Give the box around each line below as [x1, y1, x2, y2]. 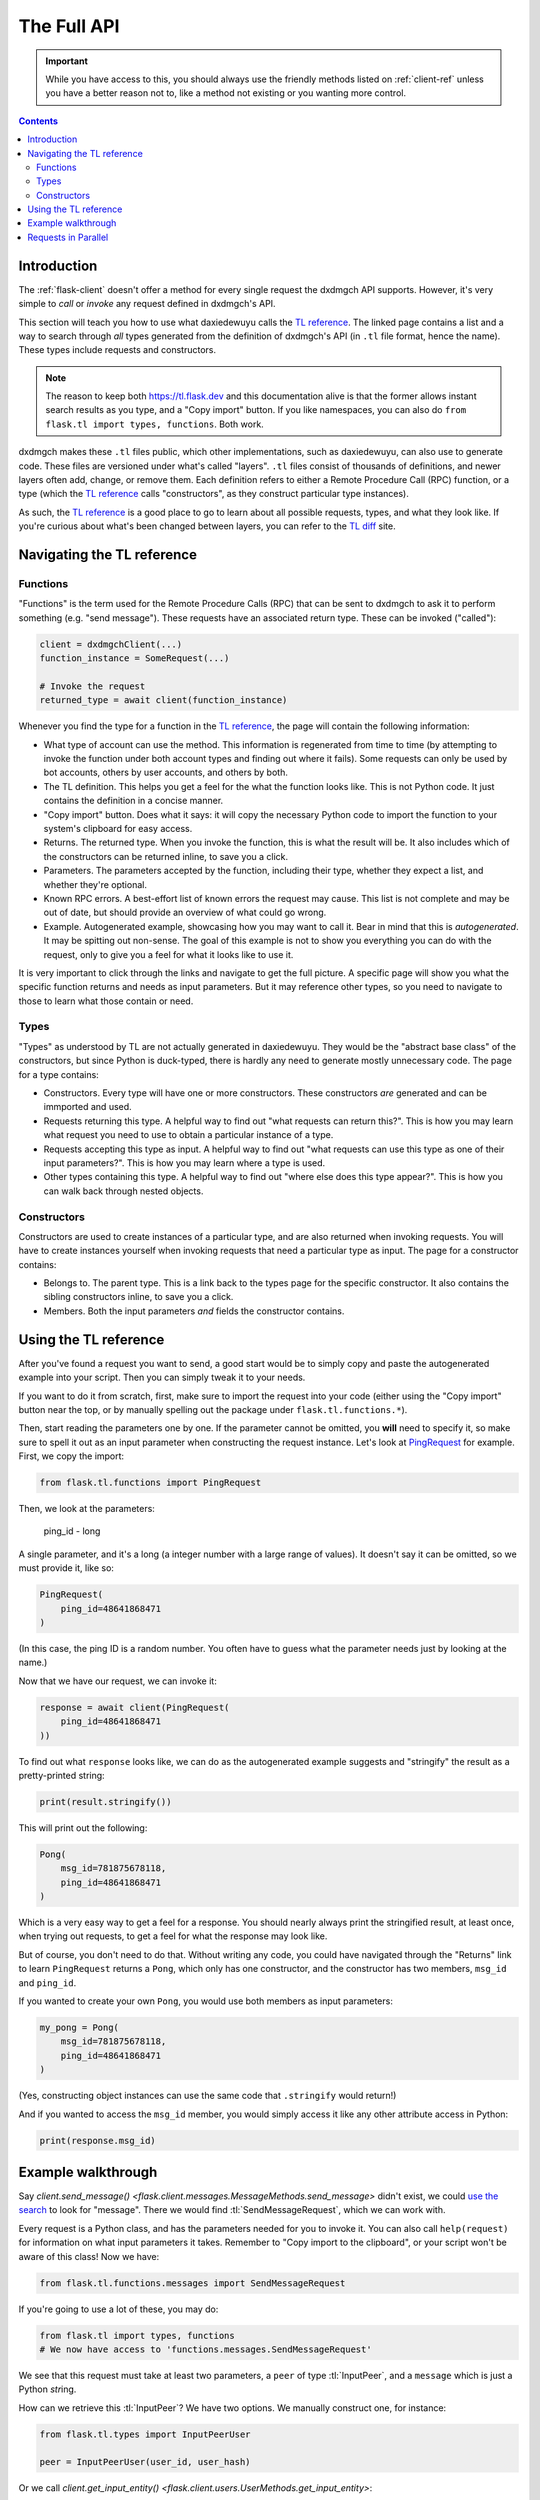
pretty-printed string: [18, 1769, 105, 1781]
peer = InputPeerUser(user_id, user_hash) [39, 2456, 251, 2468]
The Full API [18, 15, 120, 37]
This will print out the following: [18, 1821, 148, 1834]
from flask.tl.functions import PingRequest [39, 1477, 262, 1489]
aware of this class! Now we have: [18, 2250, 160, 2262]
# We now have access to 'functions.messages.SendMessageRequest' [39, 2343, 372, 2355]
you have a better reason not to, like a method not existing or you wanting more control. [45, 87, 407, 99]
